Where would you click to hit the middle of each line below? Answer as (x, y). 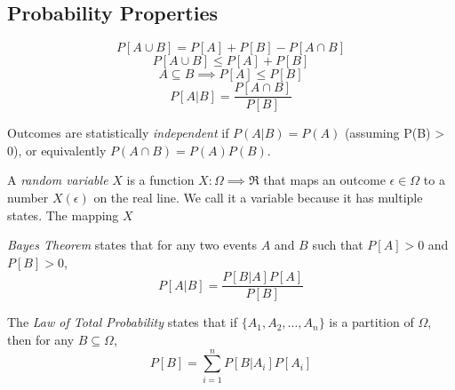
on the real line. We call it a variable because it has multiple (258, 198)
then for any (41, 340)
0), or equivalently (57, 150)
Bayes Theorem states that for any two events (132, 245)
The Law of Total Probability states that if (123, 322)
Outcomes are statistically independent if (118, 133)
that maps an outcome (324, 180)
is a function (160, 180)
